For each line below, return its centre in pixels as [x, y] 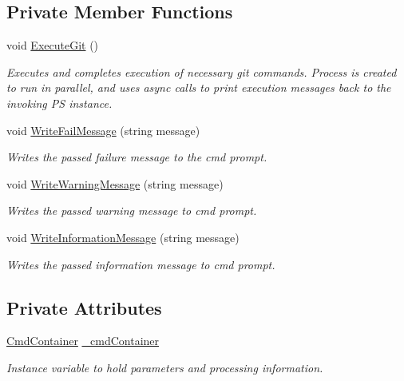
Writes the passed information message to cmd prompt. [141, 264]
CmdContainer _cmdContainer [83, 341]
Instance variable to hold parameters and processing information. [165, 367]
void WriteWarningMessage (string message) [115, 183]
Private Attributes [84, 307]
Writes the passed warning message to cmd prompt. [132, 210]
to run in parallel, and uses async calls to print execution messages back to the [199, 87]
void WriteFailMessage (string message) [103, 130]
